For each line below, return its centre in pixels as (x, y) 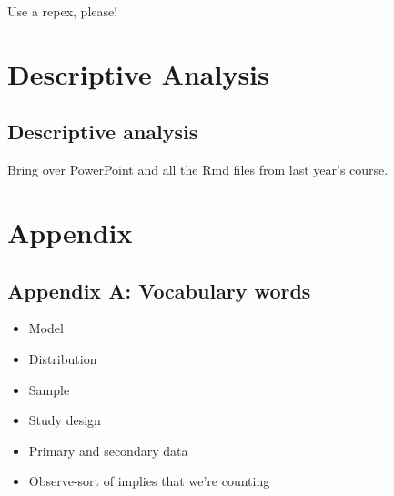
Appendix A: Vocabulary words (159, 290)
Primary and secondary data (108, 450)
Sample (49, 389)
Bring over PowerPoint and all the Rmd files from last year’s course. (198, 170)
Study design (65, 420)
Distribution (63, 358)
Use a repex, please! (63, 11)
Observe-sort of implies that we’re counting (149, 481)
